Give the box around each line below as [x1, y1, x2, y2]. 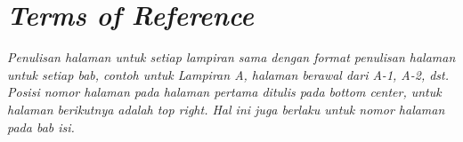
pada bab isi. [7, 117, 75, 136]
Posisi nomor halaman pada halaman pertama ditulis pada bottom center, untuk [7, 83, 442, 101]
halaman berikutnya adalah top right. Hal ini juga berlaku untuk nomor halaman [7, 99, 445, 118]
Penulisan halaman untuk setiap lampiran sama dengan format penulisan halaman [7, 48, 456, 67]
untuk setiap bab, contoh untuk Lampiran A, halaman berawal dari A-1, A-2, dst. [7, 65, 450, 83]
